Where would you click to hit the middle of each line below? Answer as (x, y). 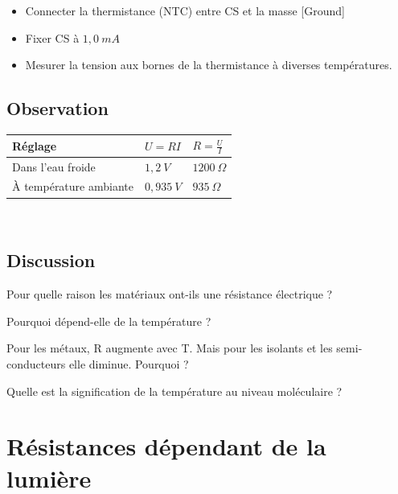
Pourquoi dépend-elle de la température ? (109, 321)
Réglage (35, 145)
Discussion (51, 260)
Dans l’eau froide (54, 166)
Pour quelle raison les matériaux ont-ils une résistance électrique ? (170, 294)
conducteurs (36, 364)
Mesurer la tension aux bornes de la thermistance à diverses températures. (209, 65)
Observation (57, 108)
